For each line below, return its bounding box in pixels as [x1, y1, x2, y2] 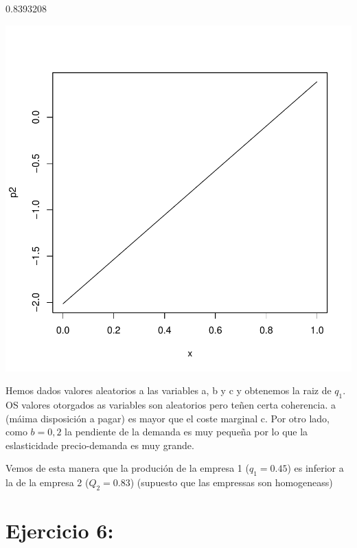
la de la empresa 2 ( [5, 475, 89, 490]
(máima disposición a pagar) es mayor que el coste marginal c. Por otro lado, [5, 411, 330, 425]
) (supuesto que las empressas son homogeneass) [130, 475, 333, 490]
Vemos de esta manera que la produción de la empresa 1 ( [5, 461, 249, 475]
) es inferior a [287, 461, 344, 475]
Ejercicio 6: [5, 516, 114, 545]
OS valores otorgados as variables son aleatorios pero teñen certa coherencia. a [5, 397, 336, 411]
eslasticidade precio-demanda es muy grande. [5, 437, 194, 452]
